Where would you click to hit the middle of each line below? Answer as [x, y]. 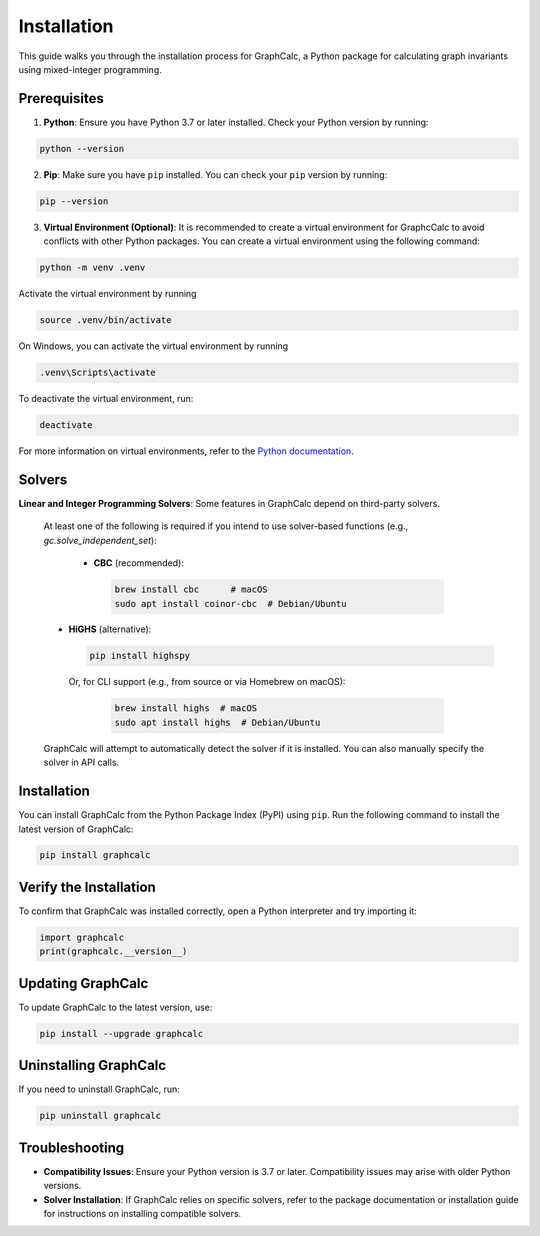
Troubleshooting [71, 1147]
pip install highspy [139, 656]
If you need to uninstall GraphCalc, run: [99, 1089]
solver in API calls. [81, 762]
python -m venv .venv [92, 268]
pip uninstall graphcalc [100, 1116]
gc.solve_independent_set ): [100, 540]
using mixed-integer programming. [90, 69]
